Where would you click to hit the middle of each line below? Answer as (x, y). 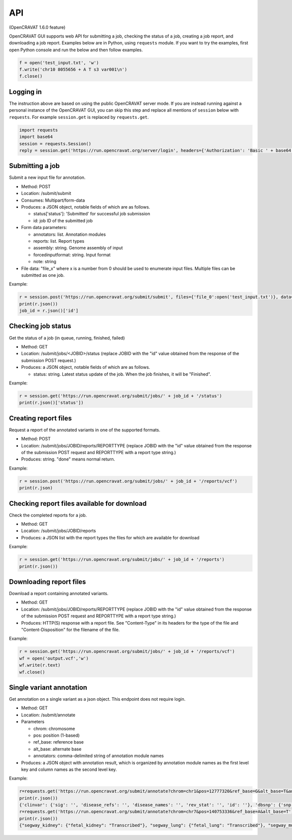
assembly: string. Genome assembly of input (78, 248)
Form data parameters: (44, 228)
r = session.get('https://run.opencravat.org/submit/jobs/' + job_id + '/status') (121, 396)
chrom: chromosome (54, 728)
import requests (39, 130)
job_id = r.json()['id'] (49, 311)
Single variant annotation (48, 687)
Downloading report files (47, 582)
